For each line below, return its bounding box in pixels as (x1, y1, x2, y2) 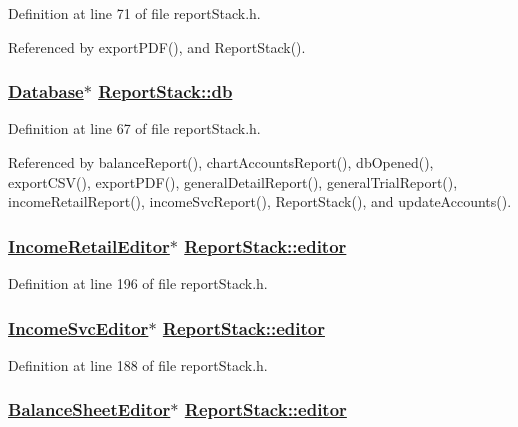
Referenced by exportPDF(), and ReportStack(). (8, 36, 306, 57)
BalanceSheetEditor (8, 397, 171, 422)
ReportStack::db (98, 79, 233, 104)
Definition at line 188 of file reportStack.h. (8, 354, 268, 375)
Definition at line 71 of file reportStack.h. (8, 3, 261, 23)
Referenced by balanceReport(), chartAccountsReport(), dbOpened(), (8, 152, 434, 172)
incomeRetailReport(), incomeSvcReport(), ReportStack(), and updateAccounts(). (8, 191, 512, 212)
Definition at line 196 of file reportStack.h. (8, 273, 268, 293)
